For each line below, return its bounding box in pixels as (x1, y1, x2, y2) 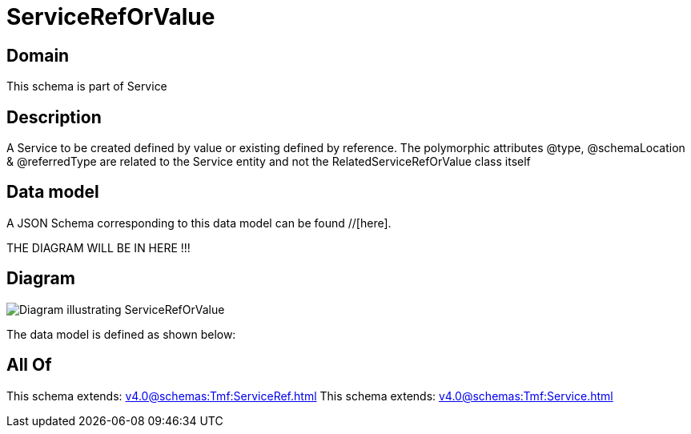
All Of (6, 355, 52, 376)
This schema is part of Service (6, 79, 167, 94)
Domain (6, 45, 70, 66)
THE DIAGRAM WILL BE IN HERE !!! (6, 240, 191, 255)
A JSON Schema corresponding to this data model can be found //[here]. (6, 215, 392, 230)
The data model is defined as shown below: (6, 327, 236, 341)
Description (6, 106, 102, 127)
